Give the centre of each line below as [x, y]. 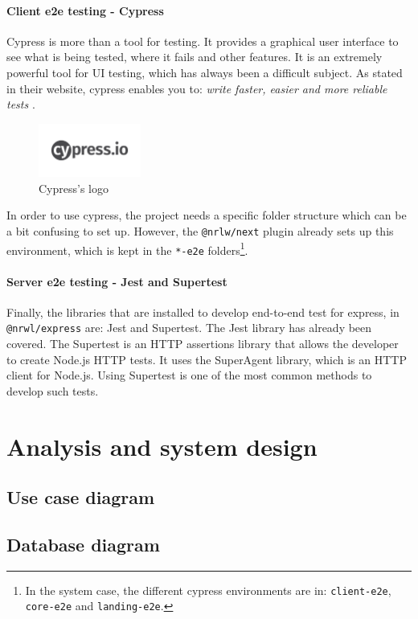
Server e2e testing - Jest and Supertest [117, 281]
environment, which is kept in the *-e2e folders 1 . [127, 248]
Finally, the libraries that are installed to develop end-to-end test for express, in [203, 312]
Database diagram [83, 544]
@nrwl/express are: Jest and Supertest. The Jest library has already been [189, 328]
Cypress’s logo [74, 188]
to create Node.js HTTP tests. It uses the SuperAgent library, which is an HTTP [207, 359]
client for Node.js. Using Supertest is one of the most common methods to [189, 375]
